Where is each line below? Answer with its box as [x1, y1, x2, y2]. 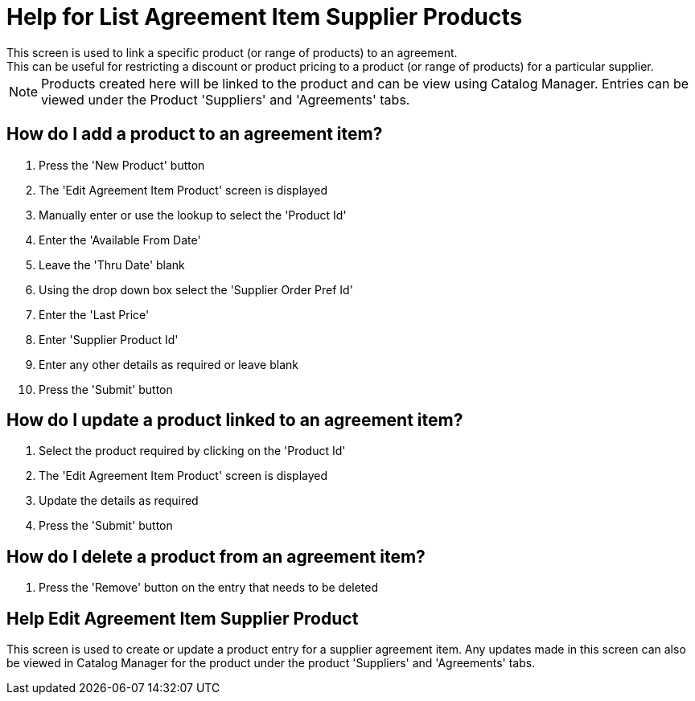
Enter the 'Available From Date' [39, 232, 201, 247]
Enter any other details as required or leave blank [39, 357, 298, 371]
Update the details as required [39, 494, 199, 508]
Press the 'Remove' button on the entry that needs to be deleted [39, 580, 379, 595]
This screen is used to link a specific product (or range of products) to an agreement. [6, 45, 458, 59]
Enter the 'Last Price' [39, 307, 150, 322]
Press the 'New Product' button [39, 158, 205, 172]
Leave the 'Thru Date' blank [39, 257, 185, 272]
